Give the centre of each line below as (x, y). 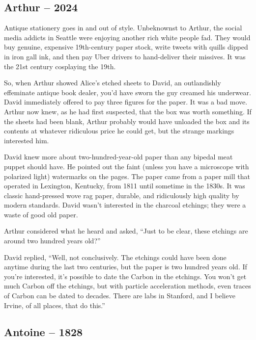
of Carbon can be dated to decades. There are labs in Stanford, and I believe (120, 296)
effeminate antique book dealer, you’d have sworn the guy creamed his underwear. (128, 92)
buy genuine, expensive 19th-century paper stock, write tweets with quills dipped (126, 47)
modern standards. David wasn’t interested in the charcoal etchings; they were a (125, 205)
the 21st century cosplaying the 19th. (60, 66)
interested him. (27, 140)
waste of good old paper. (41, 214)
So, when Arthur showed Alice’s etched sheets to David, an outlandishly (113, 83)
